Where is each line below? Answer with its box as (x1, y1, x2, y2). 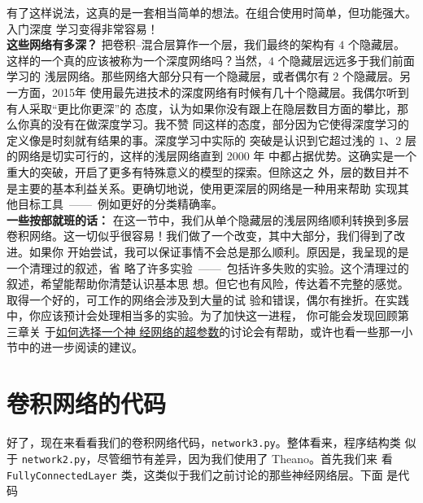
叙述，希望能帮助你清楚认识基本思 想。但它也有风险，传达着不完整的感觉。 (7, 275, 409, 292)
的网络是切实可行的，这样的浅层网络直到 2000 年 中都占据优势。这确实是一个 (7, 147, 416, 164)
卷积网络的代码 (7, 387, 167, 420)
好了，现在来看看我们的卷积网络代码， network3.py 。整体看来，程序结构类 (7, 434, 401, 451)
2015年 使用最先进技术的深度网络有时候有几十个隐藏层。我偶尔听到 (51, 83, 409, 100)
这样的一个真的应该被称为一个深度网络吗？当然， (7, 51, 268, 68)
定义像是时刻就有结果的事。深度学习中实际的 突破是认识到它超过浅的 (7, 131, 375, 148)
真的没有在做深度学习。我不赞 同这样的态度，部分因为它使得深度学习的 (28, 116, 409, 133)
